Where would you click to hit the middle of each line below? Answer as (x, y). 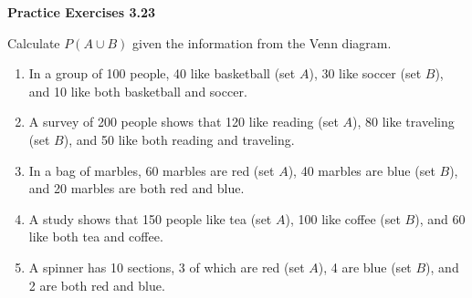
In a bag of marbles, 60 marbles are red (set (152, 170)
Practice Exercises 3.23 (82, 12)
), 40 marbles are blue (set (362, 170)
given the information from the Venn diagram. (262, 42)
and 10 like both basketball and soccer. (138, 91)
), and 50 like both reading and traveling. (179, 139)
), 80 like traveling (404, 122)
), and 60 (440, 218)
